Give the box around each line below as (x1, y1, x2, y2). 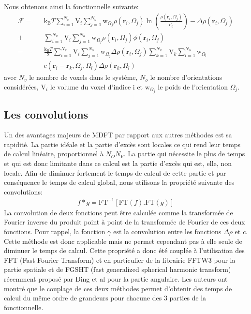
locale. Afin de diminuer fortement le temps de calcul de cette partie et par (4, 167, 226, 178)
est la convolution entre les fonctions (113, 226, 221, 237)
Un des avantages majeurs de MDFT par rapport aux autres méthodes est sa (4, 130, 232, 140)
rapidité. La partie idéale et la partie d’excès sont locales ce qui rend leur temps (4, 139, 241, 149)
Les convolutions (4, 107, 89, 122)
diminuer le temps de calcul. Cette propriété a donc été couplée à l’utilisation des (4, 245, 245, 255)
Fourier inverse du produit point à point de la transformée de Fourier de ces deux (4, 217, 245, 227)
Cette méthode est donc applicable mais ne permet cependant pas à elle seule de (4, 236, 242, 246)
